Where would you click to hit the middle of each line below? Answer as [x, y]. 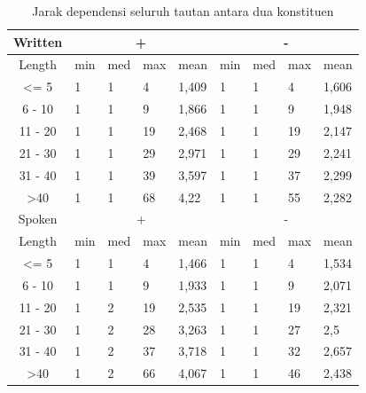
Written [38, 41]
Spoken [38, 219]
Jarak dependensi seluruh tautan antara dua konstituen [183, 11]
